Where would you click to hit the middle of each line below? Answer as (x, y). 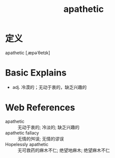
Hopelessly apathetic (27, 144)
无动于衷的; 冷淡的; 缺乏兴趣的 (49, 127)
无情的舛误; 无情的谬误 (41, 139)
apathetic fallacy (22, 133)
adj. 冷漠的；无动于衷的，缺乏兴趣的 (50, 87)
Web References (40, 108)
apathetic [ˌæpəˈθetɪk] (28, 53)
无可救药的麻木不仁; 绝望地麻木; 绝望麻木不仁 (64, 150)
